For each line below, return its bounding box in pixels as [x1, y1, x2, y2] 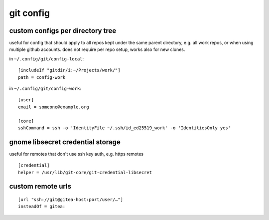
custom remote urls [9, 182, 72, 191]
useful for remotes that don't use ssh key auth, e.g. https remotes [9, 151, 144, 157]
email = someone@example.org [18, 104, 89, 110]
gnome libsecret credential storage [9, 138, 121, 146]
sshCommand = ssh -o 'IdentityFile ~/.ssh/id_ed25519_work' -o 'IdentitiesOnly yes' [18, 125, 231, 131]
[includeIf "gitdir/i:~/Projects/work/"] [18, 67, 121, 73]
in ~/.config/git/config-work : [9, 85, 82, 92]
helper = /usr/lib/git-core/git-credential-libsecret [18, 170, 152, 175]
